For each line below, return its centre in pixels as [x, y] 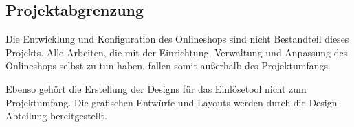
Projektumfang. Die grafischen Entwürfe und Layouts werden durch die [156, 102]
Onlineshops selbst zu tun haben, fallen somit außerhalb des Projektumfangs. [168, 66]
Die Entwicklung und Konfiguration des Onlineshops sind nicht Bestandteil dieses [177, 39]
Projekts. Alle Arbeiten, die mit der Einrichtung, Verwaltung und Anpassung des [177, 52]
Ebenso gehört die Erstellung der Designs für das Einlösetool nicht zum [156, 88]
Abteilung [26, 116]
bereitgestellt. [78, 116]
